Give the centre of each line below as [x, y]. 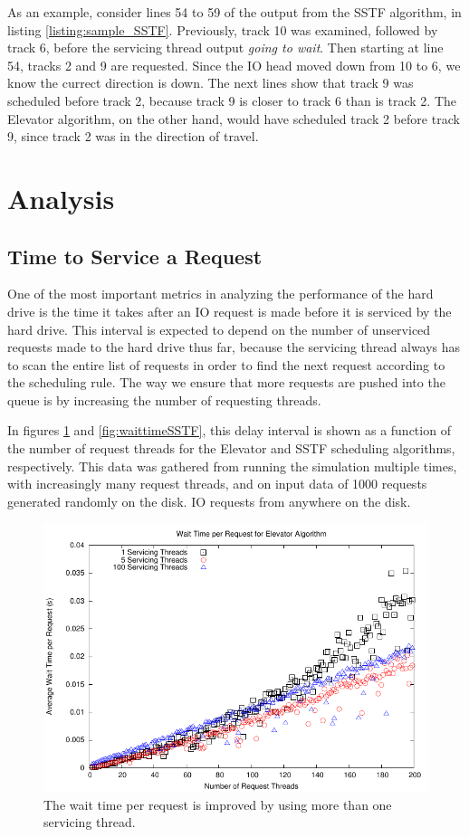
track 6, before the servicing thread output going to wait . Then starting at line [225, 48]
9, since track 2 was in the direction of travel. [133, 136]
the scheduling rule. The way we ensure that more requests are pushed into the [226, 382]
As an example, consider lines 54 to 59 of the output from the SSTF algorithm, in [234, 12]
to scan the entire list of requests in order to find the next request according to [226, 364]
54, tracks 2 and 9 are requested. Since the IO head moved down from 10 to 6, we [234, 65]
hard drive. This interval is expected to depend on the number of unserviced [219, 329]
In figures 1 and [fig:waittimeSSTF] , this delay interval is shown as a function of [229, 430]
